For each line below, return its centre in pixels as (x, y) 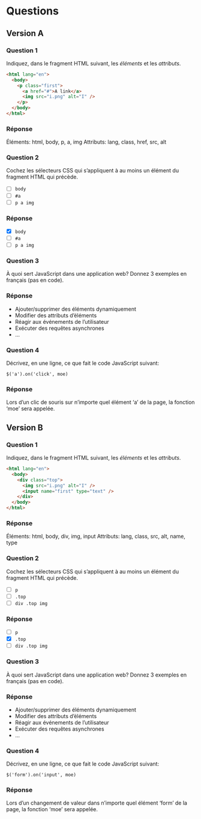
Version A (25, 33)
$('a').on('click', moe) (37, 374)
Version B (25, 428)
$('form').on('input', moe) (41, 775)
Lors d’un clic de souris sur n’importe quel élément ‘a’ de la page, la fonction (100, 402)
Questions (32, 11)
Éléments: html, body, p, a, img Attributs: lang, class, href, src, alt (86, 142)
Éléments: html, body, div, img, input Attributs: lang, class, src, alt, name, (96, 537)
